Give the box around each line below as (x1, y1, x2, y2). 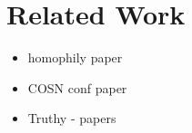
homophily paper (27, 48, 123, 67)
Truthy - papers (27, 109, 116, 128)
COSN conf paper (27, 78, 127, 97)
